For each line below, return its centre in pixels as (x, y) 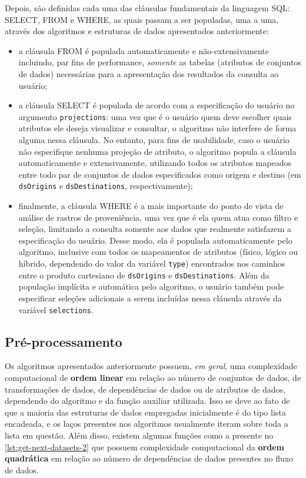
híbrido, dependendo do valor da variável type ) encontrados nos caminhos (152, 263)
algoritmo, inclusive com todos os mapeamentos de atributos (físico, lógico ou (158, 252)
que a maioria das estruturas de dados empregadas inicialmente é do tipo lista (145, 412)
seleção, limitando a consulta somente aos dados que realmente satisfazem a (155, 229)
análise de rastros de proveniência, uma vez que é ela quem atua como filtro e (158, 217)
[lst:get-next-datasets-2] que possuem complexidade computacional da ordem (144, 447)
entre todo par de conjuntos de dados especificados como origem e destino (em (160, 174)
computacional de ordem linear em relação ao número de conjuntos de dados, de (153, 377)
